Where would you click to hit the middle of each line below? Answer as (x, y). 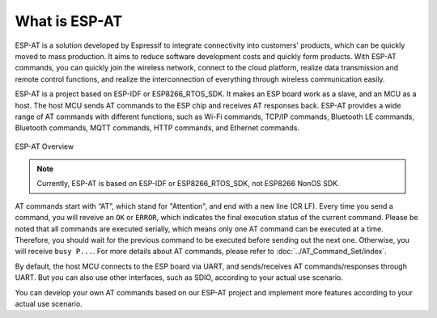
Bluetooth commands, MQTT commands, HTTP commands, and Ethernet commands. (157, 128)
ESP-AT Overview (45, 146)
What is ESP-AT (69, 21)
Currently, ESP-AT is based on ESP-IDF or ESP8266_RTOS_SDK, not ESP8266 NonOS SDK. (188, 184)
